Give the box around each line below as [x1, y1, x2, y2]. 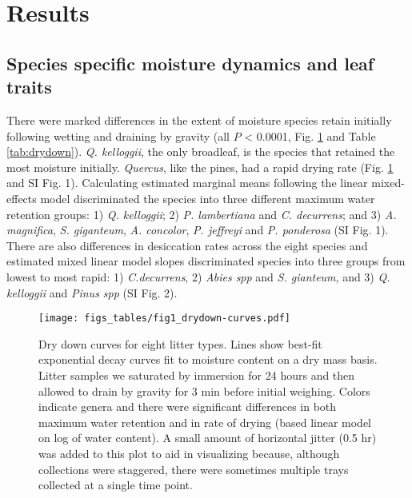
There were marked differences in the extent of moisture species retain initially [6, 111, 392, 128]
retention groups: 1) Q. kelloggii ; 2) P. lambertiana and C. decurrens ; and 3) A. [6, 205, 397, 222]
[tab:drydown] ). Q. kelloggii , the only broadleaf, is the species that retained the [6, 143, 395, 160]
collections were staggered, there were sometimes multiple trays [38, 460, 349, 477]
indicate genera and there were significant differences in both [38, 398, 337, 415]
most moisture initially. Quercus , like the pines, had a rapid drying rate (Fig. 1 [6, 158, 394, 175]
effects [6, 189, 37, 206]
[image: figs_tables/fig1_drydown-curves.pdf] [38, 313, 290, 325]
